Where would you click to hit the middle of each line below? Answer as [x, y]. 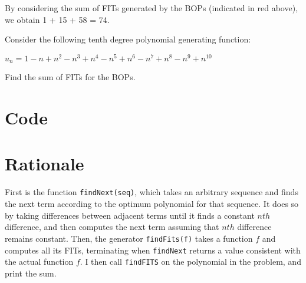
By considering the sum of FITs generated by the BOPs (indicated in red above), [152, 8]
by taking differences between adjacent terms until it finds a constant [130, 215]
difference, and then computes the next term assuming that [112, 227]
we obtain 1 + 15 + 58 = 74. [57, 19]
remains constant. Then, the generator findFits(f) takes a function [129, 238]
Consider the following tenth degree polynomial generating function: [128, 39]
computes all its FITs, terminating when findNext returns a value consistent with [153, 250]
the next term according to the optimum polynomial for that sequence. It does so [152, 204]
